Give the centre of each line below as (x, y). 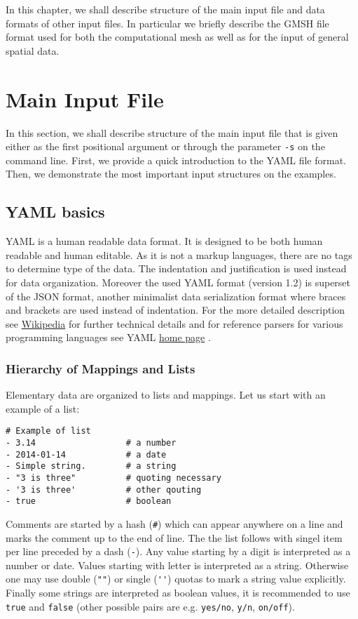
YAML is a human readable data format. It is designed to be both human (164, 241)
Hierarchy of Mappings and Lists (101, 368)
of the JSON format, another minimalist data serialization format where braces (176, 296)
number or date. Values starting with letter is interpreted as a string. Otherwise (177, 565)
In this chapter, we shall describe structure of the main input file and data (165, 9)
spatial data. (33, 50)
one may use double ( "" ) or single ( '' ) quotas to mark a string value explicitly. (176, 579)
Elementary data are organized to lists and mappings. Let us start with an (166, 395)
